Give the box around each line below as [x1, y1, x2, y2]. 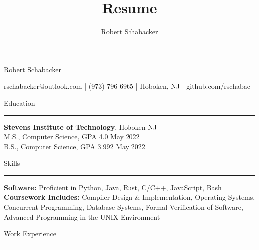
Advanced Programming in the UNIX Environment [4, 211, 160, 222]
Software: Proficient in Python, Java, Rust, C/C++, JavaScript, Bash [4, 182, 222, 192]
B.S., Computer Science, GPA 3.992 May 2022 [4, 141, 145, 151]
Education [4, 97, 35, 108]
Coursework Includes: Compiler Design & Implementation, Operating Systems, [4, 192, 255, 202]
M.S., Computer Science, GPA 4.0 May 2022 [4, 131, 140, 142]
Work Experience [4, 228, 56, 239]
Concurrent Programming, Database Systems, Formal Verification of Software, [4, 202, 243, 212]
